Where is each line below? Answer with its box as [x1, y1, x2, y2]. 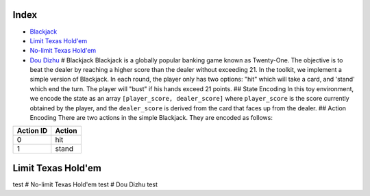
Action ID [16, 126, 48, 136]
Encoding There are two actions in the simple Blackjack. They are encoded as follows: [29, 114, 273, 122]
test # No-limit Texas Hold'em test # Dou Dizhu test [12, 180, 158, 188]
